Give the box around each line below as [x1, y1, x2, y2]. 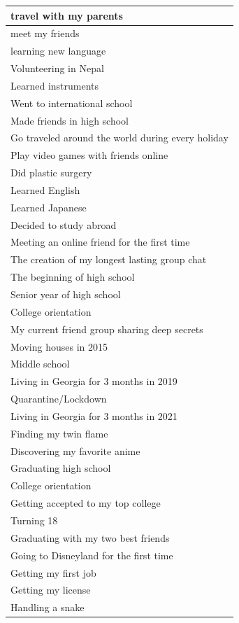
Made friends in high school [10, 113, 129, 127]
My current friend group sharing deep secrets [10, 321, 203, 336]
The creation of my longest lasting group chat [10, 252, 207, 267]
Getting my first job [10, 565, 96, 580]
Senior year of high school [10, 287, 121, 301]
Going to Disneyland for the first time [10, 547, 173, 562]
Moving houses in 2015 [10, 339, 108, 353]
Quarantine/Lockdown [10, 391, 107, 406]
